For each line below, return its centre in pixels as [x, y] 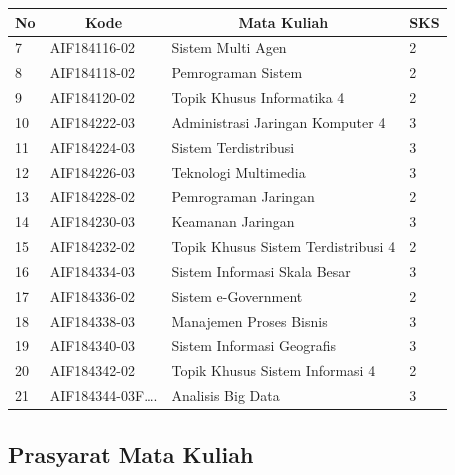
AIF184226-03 [92, 171]
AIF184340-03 [92, 345]
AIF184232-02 [92, 246]
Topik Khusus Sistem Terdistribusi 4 [283, 246]
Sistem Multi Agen [229, 47]
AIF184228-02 [92, 196]
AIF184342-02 [92, 370]
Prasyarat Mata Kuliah [131, 453]
